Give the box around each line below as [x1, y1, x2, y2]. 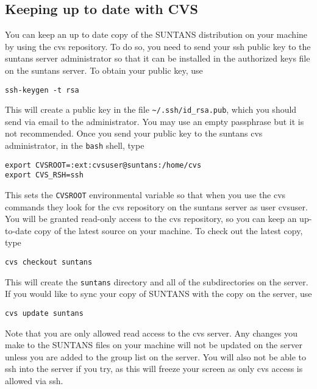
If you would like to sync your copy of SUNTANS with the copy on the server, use [5, 287, 312, 300]
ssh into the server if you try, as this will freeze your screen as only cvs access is [5, 362, 303, 375]
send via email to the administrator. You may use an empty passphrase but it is [5, 115, 304, 127]
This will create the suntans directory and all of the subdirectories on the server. [5, 275, 308, 288]
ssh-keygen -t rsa [5, 85, 79, 95]
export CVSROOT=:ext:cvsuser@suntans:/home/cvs [5, 160, 202, 170]
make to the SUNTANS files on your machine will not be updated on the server [5, 338, 302, 351]
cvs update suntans [5, 309, 84, 318]
